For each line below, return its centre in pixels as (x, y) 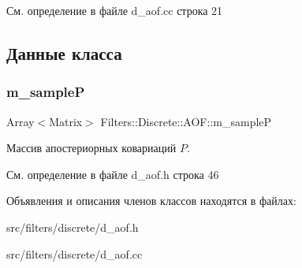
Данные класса (64, 52)
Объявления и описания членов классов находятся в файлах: (151, 201)
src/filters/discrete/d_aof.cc (75, 253)
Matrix (66, 121)
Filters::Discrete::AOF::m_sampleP (186, 121)
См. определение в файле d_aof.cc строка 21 (115, 10)
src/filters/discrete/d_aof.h (73, 227)
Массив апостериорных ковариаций (91, 148)
